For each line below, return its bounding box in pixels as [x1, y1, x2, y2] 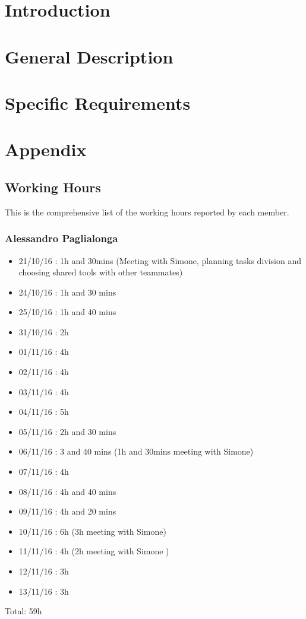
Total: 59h [5, 605, 42, 617]
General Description [5, 44, 173, 68]
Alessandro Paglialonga [5, 231, 118, 246]
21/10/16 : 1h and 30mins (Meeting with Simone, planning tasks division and [18, 254, 301, 266]
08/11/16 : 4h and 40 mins [18, 485, 116, 497]
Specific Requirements [5, 90, 191, 115]
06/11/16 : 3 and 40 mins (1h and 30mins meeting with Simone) [18, 445, 254, 458]
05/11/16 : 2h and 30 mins [18, 425, 116, 437]
